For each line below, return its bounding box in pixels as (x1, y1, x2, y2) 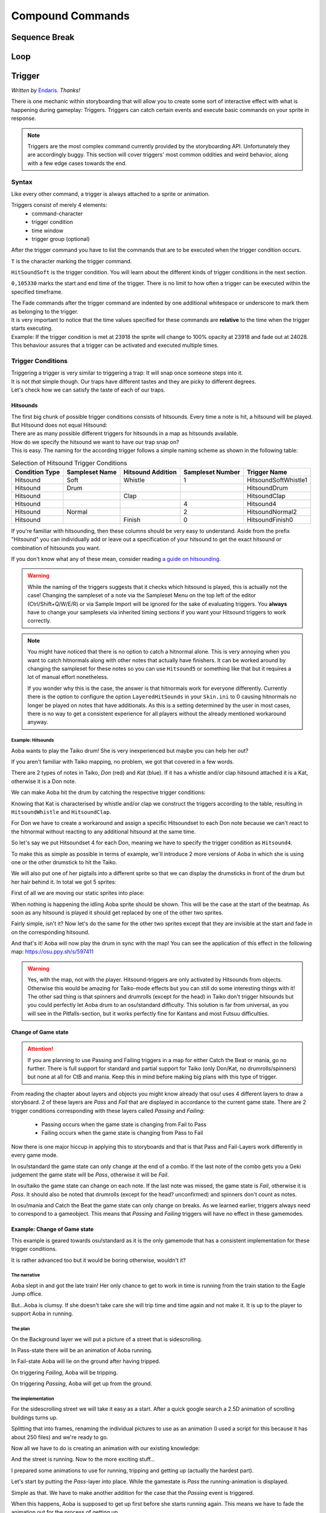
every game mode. (11, 1152, 59, 1159)
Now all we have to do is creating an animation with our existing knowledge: (11, 1445, 200, 1452)
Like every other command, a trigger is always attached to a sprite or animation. (11, 190, 210, 197)
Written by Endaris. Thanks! (11, 87, 81, 94)
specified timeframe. (11, 288, 63, 295)
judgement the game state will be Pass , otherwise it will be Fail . (11, 1171, 169, 1178)
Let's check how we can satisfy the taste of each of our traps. (11, 386, 165, 393)
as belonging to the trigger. (11, 307, 78, 315)
